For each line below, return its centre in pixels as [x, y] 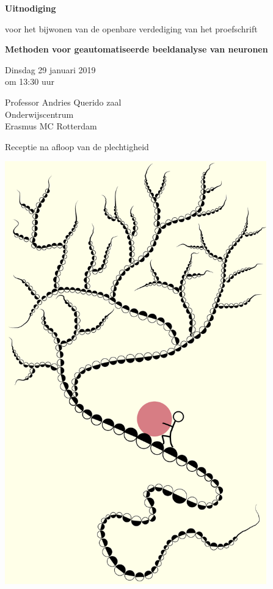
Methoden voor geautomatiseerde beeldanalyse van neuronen [136, 49]
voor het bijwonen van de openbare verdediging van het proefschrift [131, 28]
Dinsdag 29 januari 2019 [50, 69]
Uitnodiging [31, 8]
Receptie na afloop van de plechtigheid [77, 146]
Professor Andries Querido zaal [63, 102]
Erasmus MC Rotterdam [51, 126]
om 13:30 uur [30, 81]
